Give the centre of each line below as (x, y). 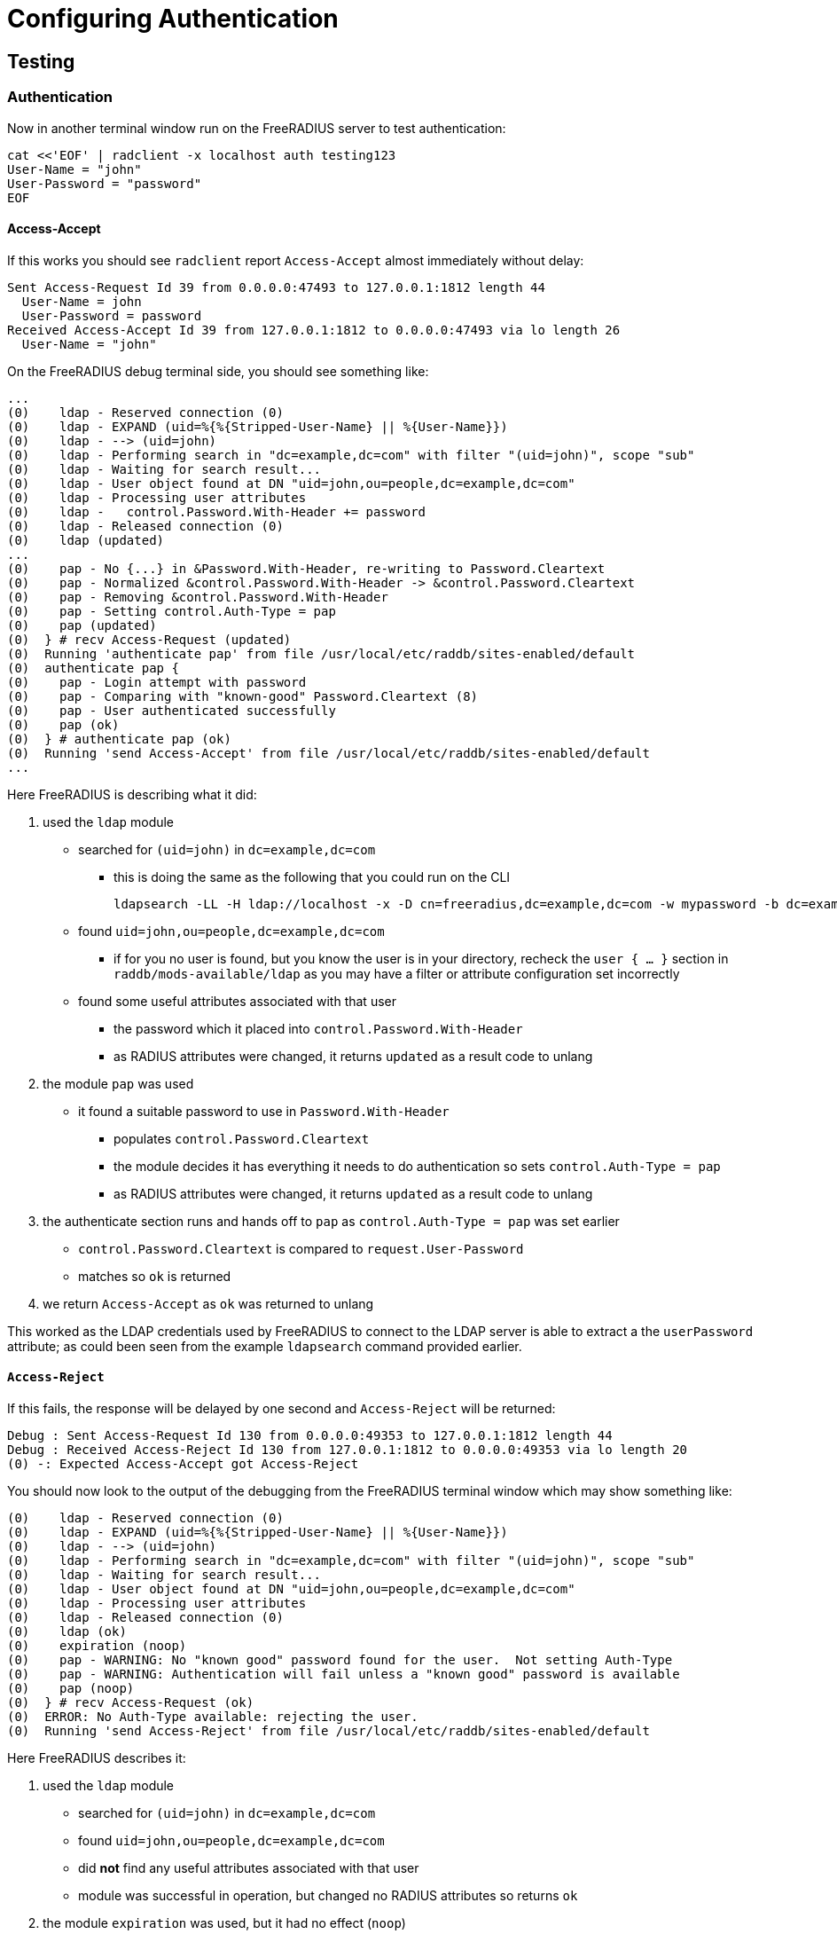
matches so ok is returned (155, 1276)
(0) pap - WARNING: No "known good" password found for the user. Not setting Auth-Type (340, 1659)
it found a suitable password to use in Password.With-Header (264, 1111)
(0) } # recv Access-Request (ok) (131, 1702)
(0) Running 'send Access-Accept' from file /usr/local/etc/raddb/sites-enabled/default (329, 753)
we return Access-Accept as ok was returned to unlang (208, 1303)
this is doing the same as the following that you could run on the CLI (312, 877)
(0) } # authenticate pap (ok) (119, 739)
